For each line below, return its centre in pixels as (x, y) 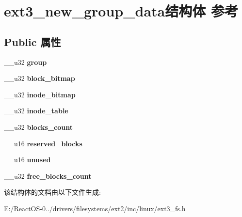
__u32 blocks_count (38, 127)
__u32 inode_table (36, 111)
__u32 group (25, 62)
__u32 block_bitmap (40, 78)
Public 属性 (32, 41)
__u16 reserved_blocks (43, 143)
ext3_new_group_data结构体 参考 (121, 11)
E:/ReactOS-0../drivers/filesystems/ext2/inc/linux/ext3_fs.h (95, 208)
